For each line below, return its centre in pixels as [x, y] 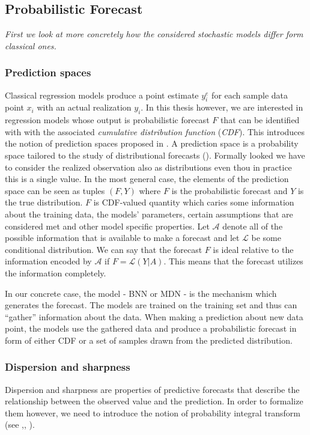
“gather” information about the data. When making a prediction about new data [154, 316]
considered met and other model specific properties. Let [107, 226]
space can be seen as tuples [55, 190]
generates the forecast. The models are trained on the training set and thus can [151, 305]
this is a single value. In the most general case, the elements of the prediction [147, 179]
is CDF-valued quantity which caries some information [194, 202]
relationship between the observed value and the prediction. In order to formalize [154, 401]
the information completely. [56, 272]
